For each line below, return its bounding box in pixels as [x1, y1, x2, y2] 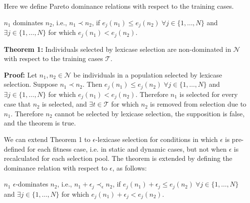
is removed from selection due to [150, 99, 247, 109]
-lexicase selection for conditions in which [95, 134, 218, 144]
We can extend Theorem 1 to [4, 134, 91, 144]
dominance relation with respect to [4, 162, 108, 172]
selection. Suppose [4, 79, 58, 89]
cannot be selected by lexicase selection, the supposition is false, [54, 108, 245, 118]
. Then [82, 79, 102, 89]
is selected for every [179, 89, 238, 99]
